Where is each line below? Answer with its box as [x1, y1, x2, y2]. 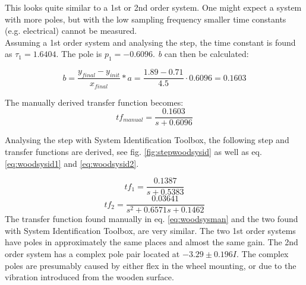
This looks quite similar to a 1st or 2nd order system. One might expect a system [5, 1, 302, 13]
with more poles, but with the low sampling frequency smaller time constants [5, 12, 286, 25]
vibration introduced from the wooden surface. [5, 271, 174, 283]
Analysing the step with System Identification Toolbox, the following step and [5, 134, 289, 146]
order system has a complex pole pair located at [5, 248, 180, 260]
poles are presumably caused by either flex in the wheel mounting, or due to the [5, 259, 296, 271]
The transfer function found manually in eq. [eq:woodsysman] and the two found [5, 213, 298, 225]
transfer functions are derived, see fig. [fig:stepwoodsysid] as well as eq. [5, 145, 262, 157]
